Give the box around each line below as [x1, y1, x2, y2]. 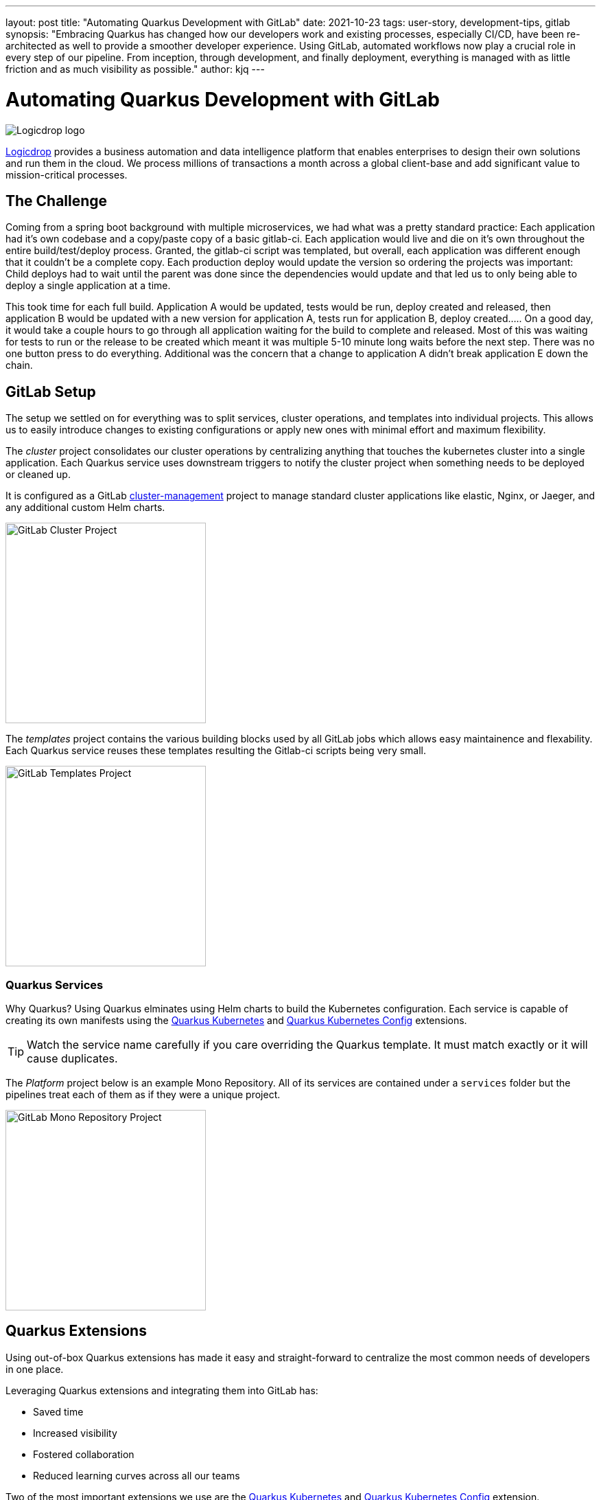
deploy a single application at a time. [5, 280, 171, 292]
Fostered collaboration [33, 1448, 134, 1460]
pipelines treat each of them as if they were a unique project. [5, 1088, 281, 1100]
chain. [5, 359, 33, 372]
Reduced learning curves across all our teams [33, 1469, 240, 1481]
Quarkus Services [5, 977, 104, 992]
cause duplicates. [27, 1051, 118, 1065]
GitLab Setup [5, 383, 96, 400]
